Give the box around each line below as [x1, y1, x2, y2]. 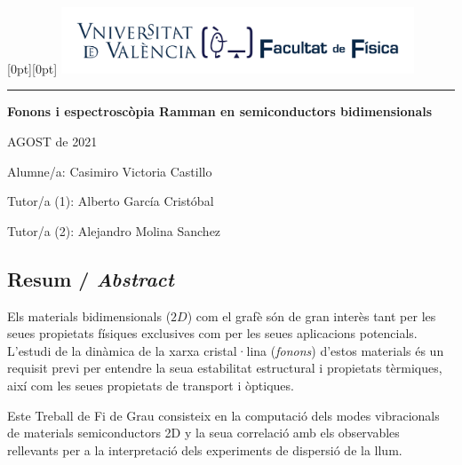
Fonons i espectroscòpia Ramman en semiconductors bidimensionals [7, 102, 433, 121]
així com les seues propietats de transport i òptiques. [7, 375, 294, 394]
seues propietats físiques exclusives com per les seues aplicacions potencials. [7, 324, 418, 343]
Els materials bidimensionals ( [7, 306, 171, 325]
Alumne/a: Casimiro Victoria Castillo [7, 162, 212, 180]
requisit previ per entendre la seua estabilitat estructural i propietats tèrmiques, [7, 359, 442, 377]
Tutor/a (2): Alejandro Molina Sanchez [7, 221, 221, 240]
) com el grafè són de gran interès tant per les [187, 306, 436, 325]
